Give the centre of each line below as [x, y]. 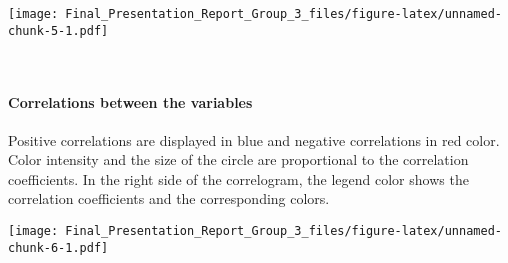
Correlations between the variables [130, 101]
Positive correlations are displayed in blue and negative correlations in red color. [254, 139]
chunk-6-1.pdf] [58, 247]
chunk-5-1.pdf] [58, 30]
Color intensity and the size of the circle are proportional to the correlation [238, 159]
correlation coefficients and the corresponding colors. [169, 198]
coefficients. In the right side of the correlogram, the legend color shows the [238, 178]
